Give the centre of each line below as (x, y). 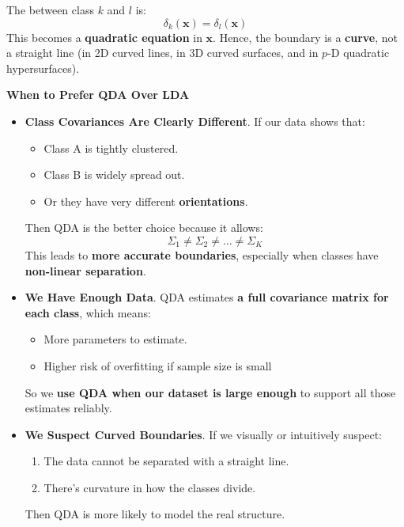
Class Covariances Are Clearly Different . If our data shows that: (195, 121)
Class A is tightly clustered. (111, 148)
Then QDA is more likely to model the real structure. (155, 514)
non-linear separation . (85, 270)
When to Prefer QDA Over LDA (98, 95)
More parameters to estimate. (115, 339)
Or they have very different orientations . (146, 201)
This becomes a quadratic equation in (104, 37)
